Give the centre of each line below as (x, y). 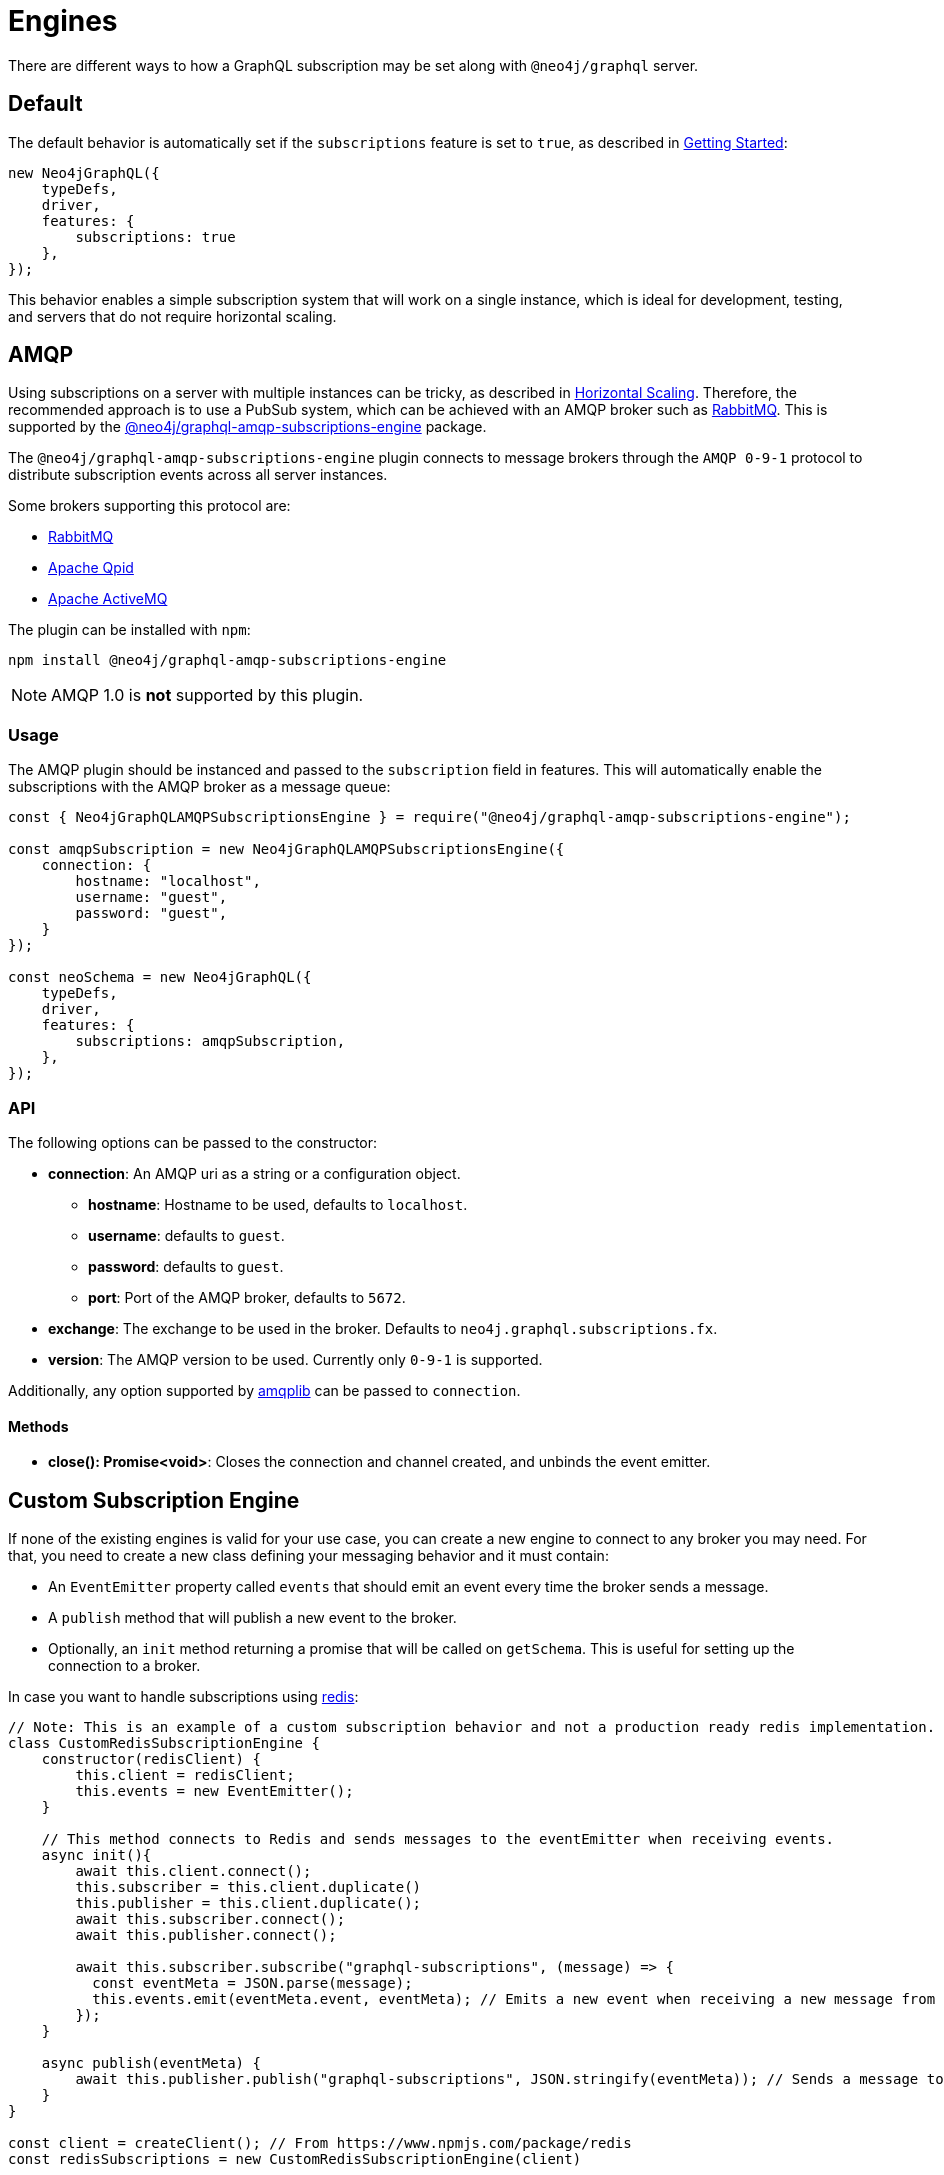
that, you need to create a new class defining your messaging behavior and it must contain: (308, 1555)
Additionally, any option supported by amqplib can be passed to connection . (264, 1390)
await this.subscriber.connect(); (210, 1919)
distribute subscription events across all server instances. (198, 475)
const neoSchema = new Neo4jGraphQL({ (160, 977)
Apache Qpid (91, 568)
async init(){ (96, 1855)
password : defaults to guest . (186, 1266)
